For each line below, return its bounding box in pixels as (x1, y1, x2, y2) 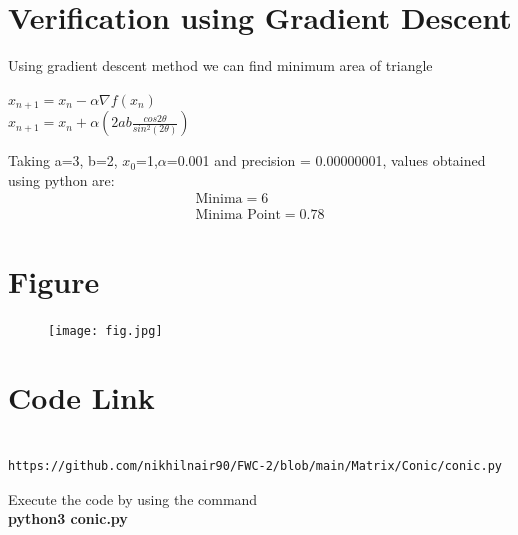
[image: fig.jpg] (48, 323, 163, 338)
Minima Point (195, 208, 281, 223)
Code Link (8, 377, 155, 418)
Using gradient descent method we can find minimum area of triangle (8, 55, 433, 76)
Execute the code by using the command (8, 488, 258, 509)
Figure (8, 260, 100, 301)
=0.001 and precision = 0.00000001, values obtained (166, 150, 486, 171)
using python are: (8, 169, 115, 190)
